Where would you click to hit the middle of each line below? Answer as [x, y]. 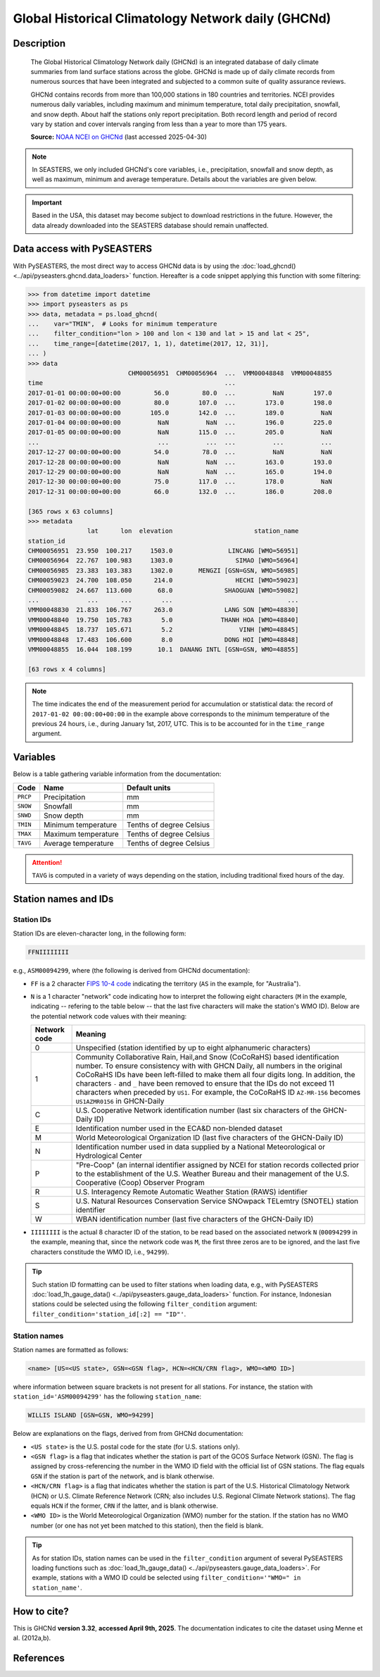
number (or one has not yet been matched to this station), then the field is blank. [147, 1525]
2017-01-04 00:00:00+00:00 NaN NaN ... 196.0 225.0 [180, 423]
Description [39, 43]
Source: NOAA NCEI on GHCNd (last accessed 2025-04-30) [119, 137]
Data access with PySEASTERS [83, 249]
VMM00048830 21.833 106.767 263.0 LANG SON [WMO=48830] [163, 610]
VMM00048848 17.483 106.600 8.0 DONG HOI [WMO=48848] [163, 639]
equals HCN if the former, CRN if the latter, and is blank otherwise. [124, 1506]
